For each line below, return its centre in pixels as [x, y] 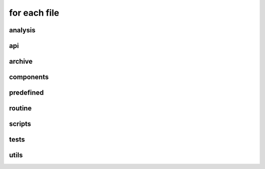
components [29, 77]
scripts [20, 124]
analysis [22, 30]
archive [21, 61]
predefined [26, 93]
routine [20, 109]
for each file [34, 13]
